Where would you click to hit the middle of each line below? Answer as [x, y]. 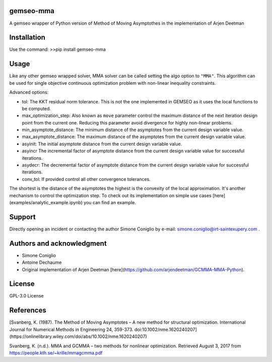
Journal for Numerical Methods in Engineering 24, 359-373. [71, 329]
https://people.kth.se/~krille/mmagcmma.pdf [56, 352]
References [28, 310]
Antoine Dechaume [42, 263]
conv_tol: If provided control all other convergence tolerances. [86, 179]
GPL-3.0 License [26, 296]
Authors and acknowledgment [58, 243]
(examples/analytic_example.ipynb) [46, 202]
